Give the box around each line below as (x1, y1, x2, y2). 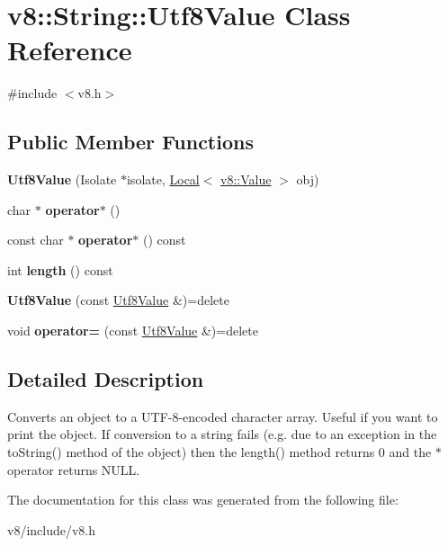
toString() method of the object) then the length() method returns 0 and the (7, 443, 432, 461)
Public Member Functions (7, 128, 254, 156)
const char (7, 230, 64, 249)
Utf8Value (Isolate (7, 170, 117, 189)
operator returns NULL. (7, 460, 140, 479)
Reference (7, 31, 132, 68)
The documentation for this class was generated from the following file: (7, 490, 399, 509)
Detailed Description (7, 365, 204, 393)
